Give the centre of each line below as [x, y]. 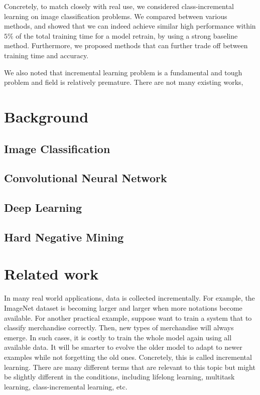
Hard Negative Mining [64, 237]
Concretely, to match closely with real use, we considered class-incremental [119, 6]
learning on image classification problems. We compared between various [116, 16]
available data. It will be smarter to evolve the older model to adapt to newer [123, 347]
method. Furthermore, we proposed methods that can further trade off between [126, 45]
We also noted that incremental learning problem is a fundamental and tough [123, 72]
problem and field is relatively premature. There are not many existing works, [124, 82]
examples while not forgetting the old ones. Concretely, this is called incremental [128, 357]
